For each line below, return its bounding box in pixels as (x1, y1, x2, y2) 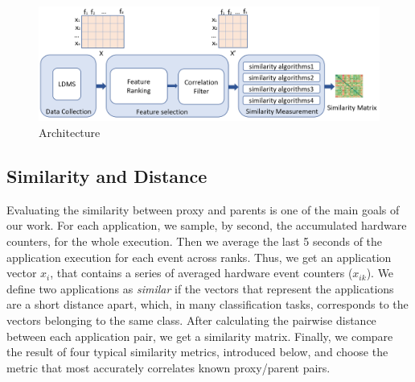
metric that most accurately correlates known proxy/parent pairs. (6, 359, 331, 376)
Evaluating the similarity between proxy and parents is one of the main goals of (6, 201, 400, 218)
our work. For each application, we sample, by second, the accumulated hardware (6, 217, 407, 234)
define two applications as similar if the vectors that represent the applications (6, 280, 394, 297)
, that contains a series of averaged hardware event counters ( (50, 264, 353, 281)
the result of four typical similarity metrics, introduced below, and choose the (6, 343, 388, 360)
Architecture (39, 124, 101, 141)
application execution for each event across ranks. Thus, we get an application (6, 248, 392, 265)
